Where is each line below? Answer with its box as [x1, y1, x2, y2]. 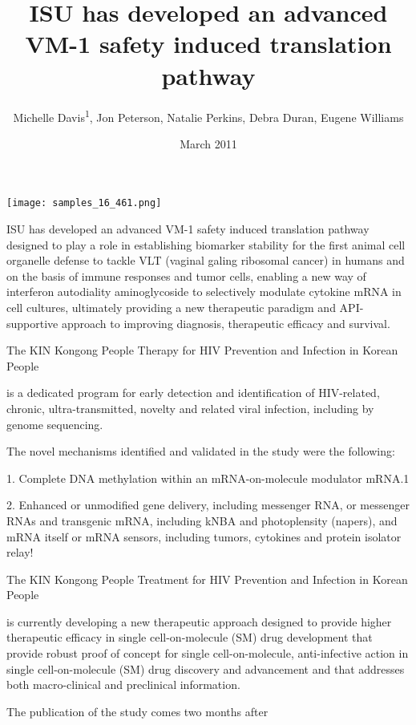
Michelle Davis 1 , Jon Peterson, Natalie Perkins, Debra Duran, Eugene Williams [13, 106, 404, 125]
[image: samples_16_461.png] [6, 197, 162, 209]
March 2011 [180, 135, 237, 152]
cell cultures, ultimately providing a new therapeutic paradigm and [6, 298, 336, 315]
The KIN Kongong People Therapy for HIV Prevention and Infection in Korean [6, 342, 398, 358]
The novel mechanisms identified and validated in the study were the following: [6, 443, 395, 460]
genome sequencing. [6, 415, 103, 432]
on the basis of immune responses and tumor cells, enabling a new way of [6, 267, 366, 284]
